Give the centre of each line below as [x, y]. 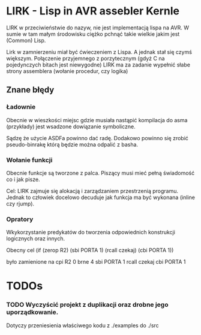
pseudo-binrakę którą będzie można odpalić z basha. [72, 144]
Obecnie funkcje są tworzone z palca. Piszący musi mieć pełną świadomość [100, 173]
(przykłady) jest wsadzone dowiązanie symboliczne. [71, 126]
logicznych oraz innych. [35, 239]
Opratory [20, 219]
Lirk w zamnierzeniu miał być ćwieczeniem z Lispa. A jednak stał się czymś [99, 52]
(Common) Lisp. [26, 40]
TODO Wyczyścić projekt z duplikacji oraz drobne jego [87, 305]
